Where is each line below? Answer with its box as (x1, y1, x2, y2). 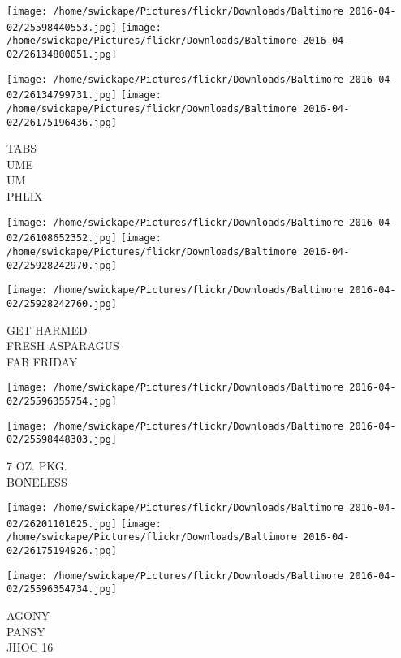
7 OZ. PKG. (6, 457, 67, 474)
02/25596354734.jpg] (6, 583, 118, 595)
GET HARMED (6, 321, 88, 338)
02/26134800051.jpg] (6, 48, 118, 60)
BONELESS (6, 473, 67, 490)
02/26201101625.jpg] (6, 517, 118, 530)
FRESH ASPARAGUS (6, 337, 119, 354)
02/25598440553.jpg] (6, 21, 118, 33)
